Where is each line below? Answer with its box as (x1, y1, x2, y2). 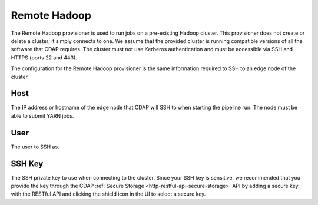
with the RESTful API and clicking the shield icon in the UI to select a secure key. (11, 190, 206, 197)
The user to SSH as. (11, 143, 59, 150)
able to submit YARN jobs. (11, 112, 74, 119)
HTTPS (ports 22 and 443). (11, 54, 78, 61)
